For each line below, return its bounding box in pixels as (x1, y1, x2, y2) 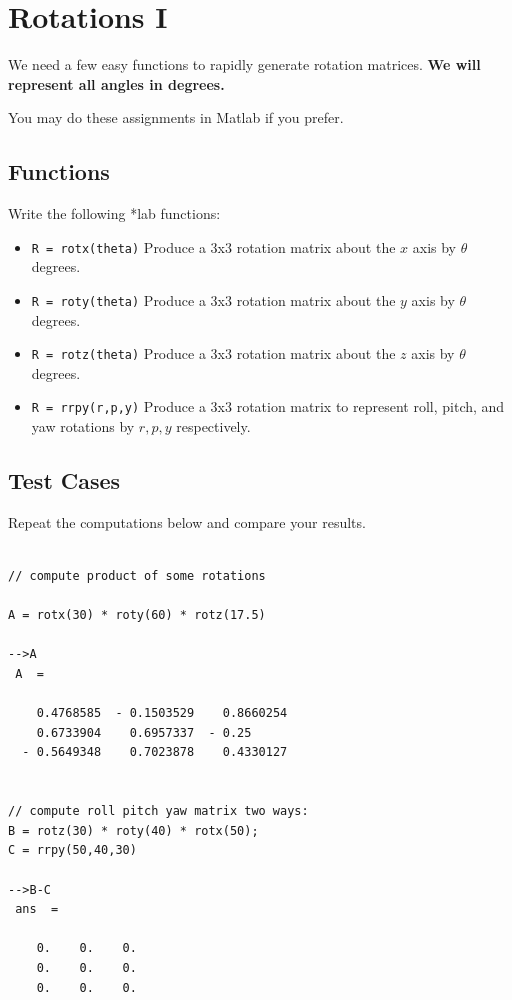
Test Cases (8, 465, 121, 496)
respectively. (176, 416, 251, 437)
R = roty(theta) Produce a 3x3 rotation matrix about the (31, 289, 396, 310)
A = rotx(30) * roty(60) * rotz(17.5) (8, 608, 266, 623)
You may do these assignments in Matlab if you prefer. (8, 107, 344, 128)
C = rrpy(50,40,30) (8, 843, 137, 858)
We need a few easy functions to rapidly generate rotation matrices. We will (8, 54, 481, 75)
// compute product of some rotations (8, 569, 266, 584)
